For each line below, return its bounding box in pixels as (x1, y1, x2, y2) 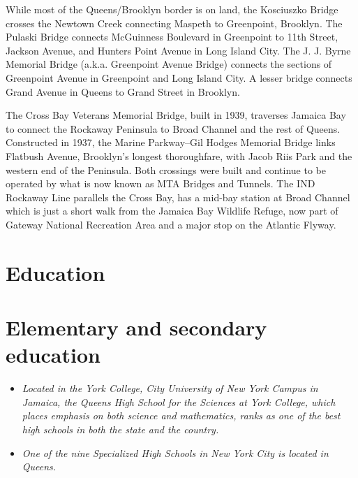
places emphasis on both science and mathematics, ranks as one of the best (22, 408, 341, 423)
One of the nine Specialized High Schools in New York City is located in (22, 445, 329, 460)
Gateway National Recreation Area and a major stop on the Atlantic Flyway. (6, 217, 336, 231)
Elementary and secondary (6, 313, 267, 342)
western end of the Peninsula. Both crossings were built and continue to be (6, 162, 326, 177)
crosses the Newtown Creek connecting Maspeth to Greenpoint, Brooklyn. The (6, 15, 343, 30)
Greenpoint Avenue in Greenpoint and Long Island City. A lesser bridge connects (6, 70, 352, 85)
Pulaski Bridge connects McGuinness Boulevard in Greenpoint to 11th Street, (6, 29, 338, 44)
